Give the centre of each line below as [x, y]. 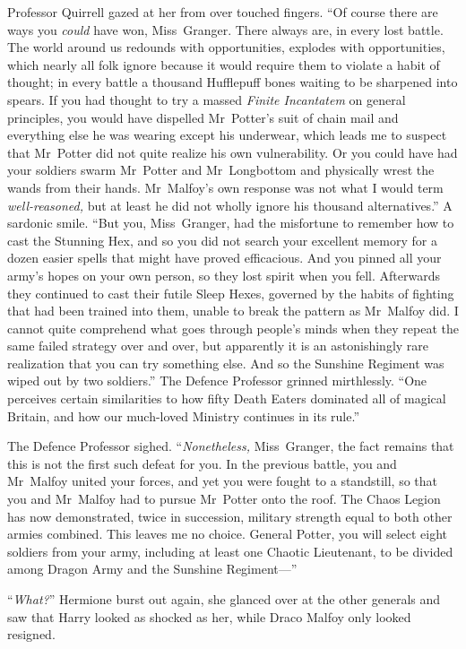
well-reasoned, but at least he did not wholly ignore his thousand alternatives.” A [230, 205]
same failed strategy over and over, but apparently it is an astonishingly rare [218, 346]
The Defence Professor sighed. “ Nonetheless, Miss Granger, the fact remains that [231, 446]
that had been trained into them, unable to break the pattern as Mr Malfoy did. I [233, 311]
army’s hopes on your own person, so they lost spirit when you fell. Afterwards [224, 275]
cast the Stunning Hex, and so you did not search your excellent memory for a [222, 240]
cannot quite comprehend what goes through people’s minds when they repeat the [233, 328]
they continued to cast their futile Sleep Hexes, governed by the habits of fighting [231, 293]
